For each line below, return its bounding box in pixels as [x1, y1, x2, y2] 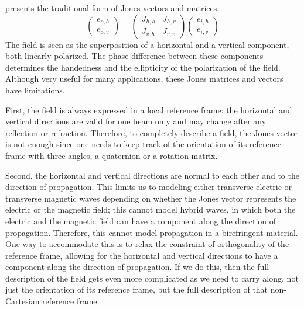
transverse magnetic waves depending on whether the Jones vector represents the [5, 192, 296, 204]
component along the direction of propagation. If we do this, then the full [5, 261, 269, 273]
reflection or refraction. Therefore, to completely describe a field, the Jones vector [5, 126, 298, 138]
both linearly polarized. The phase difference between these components [5, 50, 264, 62]
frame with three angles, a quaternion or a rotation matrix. [5, 149, 218, 161]
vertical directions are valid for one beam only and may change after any [5, 115, 267, 127]
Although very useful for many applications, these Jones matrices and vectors [5, 72, 283, 85]
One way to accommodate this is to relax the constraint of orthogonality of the [5, 238, 289, 250]
